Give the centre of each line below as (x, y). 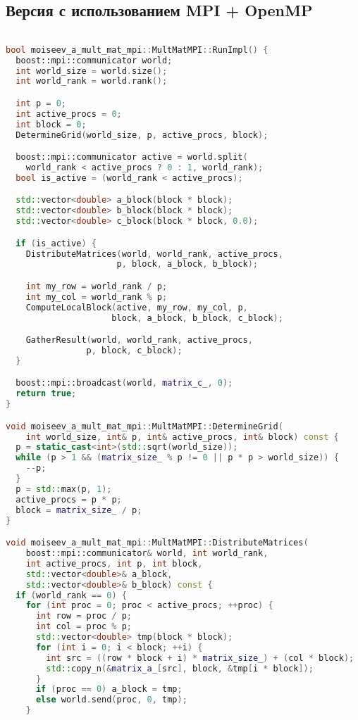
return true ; (46, 394)
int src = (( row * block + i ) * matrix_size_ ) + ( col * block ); (200, 658)
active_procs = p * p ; (69, 499)
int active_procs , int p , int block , (114, 563)
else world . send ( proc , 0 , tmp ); (111, 700)
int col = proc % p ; (84, 627)
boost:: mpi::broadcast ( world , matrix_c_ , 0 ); (124, 383)
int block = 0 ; (51, 124)
